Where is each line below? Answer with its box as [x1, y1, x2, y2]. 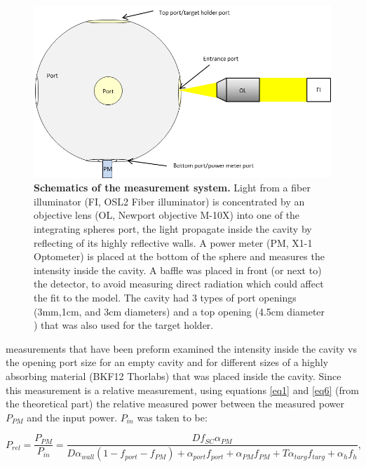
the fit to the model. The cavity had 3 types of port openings [34, 290, 297, 304]
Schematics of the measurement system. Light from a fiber [34, 180, 311, 195]
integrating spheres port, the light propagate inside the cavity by [34, 222, 312, 236]
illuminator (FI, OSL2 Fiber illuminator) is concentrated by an [34, 194, 305, 208]
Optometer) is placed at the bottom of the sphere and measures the [34, 249, 325, 264]
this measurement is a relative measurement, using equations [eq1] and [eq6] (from [6, 382, 359, 397]
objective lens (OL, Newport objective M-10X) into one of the [34, 208, 300, 222]
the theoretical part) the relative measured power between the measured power [6, 396, 344, 411]
